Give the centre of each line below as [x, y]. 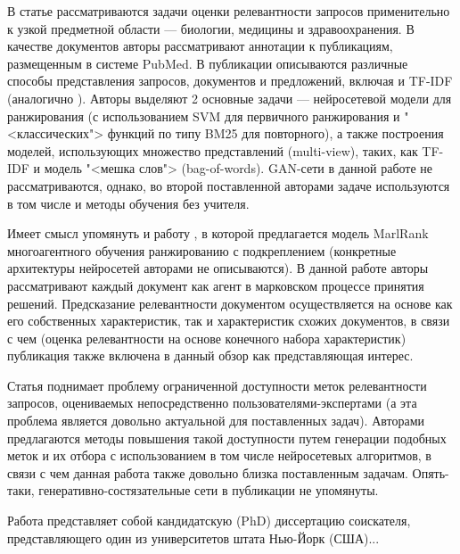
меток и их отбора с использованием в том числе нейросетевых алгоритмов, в [219, 455]
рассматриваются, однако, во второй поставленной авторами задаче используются [229, 185]
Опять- [431, 472]
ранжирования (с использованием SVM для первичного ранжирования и [204, 116]
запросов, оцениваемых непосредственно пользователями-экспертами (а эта [212, 403]
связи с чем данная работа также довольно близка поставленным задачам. [208, 472]
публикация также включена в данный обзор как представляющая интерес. [210, 356]
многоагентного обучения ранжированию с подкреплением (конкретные [202, 250]
